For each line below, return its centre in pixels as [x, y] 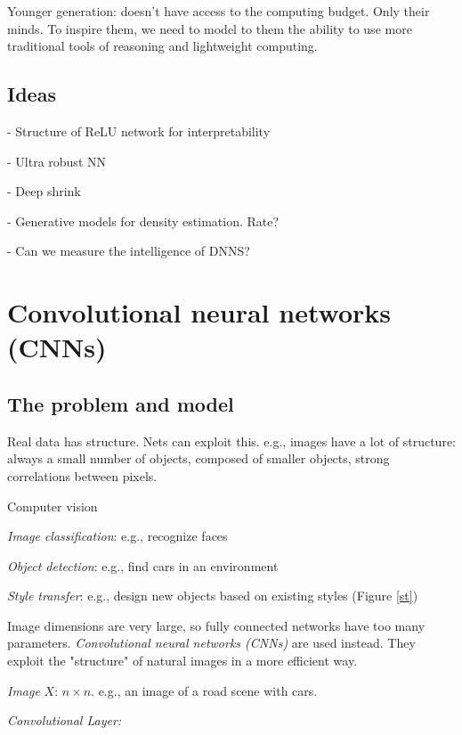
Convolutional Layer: [65, 720]
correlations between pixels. [82, 475]
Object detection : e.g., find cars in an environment [143, 565]
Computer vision [53, 506]
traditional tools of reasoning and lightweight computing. [162, 46]
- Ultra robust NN [57, 161]
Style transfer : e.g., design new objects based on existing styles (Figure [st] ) [213, 596]
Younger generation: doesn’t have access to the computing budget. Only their [219, 11]
